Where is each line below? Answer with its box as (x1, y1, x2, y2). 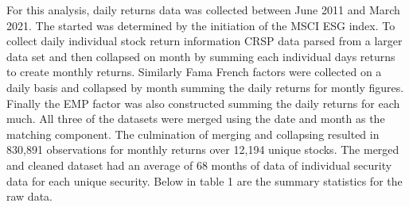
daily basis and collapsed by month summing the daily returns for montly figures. (6, 79, 404, 95)
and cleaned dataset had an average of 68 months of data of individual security (6, 156, 392, 173)
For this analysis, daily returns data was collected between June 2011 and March (6, 2, 400, 17)
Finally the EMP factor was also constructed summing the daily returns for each (6, 94, 400, 111)
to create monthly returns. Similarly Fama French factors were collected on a (6, 63, 382, 80)
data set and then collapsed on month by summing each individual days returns (6, 48, 395, 64)
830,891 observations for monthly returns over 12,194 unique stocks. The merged (6, 141, 399, 158)
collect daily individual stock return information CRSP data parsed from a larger (6, 33, 403, 49)
